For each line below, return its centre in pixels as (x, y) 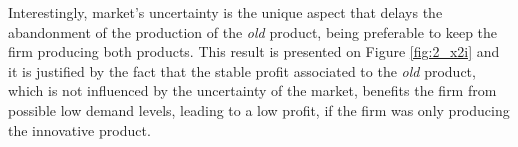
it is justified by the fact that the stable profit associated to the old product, (242, 70)
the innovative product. (79, 129)
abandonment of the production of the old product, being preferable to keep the (253, 31)
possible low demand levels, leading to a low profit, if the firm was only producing (259, 109)
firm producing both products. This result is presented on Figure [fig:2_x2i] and (254, 51)
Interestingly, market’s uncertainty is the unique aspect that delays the (225, 12)
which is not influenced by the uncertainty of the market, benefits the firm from (252, 90)
